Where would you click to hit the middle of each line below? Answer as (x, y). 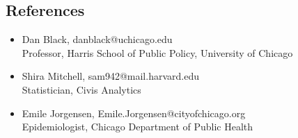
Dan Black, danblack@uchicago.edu (97, 39)
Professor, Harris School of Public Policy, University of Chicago (157, 52)
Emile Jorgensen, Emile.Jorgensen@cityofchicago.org (134, 113)
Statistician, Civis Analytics (81, 89)
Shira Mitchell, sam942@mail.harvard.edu (110, 76)
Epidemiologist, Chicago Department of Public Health (138, 127)
